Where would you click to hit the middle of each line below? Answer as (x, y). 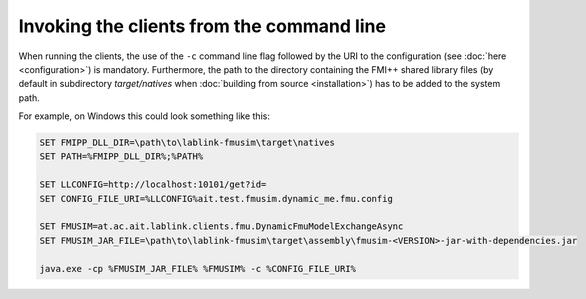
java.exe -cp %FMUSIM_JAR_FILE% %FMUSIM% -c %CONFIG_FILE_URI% (198, 268)
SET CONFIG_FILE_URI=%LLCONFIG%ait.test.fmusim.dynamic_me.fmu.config (216, 198)
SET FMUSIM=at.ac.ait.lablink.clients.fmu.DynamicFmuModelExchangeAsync (221, 226)
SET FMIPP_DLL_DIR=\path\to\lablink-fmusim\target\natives (187, 143)
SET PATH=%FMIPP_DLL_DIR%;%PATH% (121, 156)
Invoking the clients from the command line (202, 26)
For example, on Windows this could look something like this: (144, 116)
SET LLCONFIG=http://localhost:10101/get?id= (153, 184)
